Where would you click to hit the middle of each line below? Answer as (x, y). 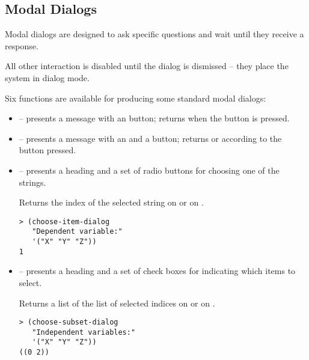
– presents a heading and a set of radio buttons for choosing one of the (149, 170)
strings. (32, 182)
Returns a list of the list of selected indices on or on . (117, 303)
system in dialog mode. (47, 77)
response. (22, 45)
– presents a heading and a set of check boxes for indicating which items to (157, 271)
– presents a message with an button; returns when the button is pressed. (154, 118)
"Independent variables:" (84, 332)
